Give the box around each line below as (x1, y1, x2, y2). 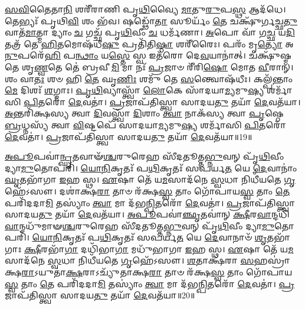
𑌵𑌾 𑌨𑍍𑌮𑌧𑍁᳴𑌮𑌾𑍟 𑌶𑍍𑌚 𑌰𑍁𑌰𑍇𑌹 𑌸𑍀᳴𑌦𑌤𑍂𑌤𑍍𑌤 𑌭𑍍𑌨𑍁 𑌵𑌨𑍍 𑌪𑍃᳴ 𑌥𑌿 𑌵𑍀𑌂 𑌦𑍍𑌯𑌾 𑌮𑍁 (5, 219, 275, 232)
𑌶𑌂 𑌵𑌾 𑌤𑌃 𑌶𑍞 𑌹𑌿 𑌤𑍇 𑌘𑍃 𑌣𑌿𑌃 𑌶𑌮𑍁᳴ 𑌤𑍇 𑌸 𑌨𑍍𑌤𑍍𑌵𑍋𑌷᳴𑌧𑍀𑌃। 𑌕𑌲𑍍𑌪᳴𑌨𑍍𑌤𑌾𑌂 (5, 72, 293, 84)
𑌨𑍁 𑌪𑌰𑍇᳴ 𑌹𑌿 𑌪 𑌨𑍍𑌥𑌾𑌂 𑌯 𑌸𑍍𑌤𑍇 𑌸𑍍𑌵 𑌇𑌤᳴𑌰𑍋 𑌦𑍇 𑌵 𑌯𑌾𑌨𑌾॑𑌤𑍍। (5, 49, 246, 61)
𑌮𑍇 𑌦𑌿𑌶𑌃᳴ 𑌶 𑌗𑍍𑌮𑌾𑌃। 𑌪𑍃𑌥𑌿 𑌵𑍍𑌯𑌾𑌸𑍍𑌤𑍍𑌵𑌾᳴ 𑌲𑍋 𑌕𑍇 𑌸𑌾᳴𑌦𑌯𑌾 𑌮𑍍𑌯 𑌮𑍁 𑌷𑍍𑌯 (5, 84, 264, 96)
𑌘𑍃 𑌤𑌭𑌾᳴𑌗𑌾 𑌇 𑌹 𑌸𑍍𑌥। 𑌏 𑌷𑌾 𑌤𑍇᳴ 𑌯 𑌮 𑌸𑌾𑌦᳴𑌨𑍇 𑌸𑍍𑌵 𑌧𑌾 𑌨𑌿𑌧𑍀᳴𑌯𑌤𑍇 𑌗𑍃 (5, 173, 296, 186)
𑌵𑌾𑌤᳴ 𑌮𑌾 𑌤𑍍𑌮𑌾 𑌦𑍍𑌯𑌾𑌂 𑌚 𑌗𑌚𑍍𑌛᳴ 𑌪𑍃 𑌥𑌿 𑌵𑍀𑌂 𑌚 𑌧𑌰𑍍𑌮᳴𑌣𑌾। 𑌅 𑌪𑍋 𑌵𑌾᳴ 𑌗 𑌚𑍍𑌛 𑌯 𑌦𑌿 (5, 26, 295, 38)
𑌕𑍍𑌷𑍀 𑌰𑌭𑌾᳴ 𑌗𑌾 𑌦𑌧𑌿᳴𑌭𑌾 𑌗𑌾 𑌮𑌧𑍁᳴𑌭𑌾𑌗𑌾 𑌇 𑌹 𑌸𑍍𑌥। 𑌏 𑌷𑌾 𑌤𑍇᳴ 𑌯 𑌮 (24, 242, 294, 255)
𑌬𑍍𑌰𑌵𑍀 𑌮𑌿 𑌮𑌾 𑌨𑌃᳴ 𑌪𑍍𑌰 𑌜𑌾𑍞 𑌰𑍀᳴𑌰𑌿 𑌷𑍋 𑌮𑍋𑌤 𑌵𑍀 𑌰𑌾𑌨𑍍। (82, 60, 294, 73)
